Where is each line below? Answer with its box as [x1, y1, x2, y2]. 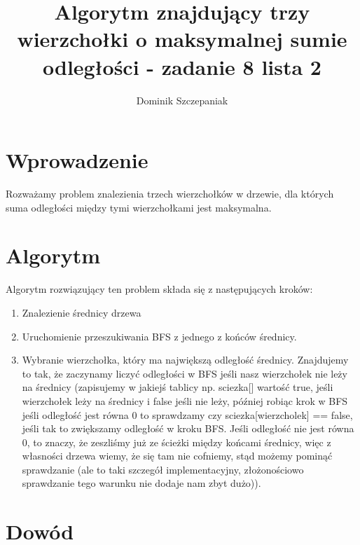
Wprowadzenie [6, 146, 148, 174]
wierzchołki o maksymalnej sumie [17, 25, 347, 53]
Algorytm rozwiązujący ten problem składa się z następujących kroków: [6, 282, 313, 296]
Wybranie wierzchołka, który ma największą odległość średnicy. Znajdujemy [22, 352, 349, 367]
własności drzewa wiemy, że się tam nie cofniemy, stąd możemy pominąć [22, 448, 333, 463]
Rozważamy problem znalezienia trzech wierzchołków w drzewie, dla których [6, 186, 334, 201]
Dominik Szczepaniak [136, 92, 228, 107]
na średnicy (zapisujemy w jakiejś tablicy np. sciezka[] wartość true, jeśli [22, 380, 333, 394]
